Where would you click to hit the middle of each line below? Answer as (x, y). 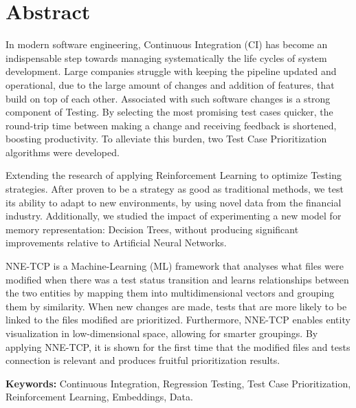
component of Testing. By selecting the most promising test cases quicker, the (169, 112)
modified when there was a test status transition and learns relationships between (177, 279)
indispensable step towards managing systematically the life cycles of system (166, 57)
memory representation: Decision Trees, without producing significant (152, 229)
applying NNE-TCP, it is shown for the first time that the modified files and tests (178, 346)
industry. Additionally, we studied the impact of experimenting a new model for (174, 216)
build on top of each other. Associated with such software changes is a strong (168, 98)
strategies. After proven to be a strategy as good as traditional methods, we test (175, 189)
